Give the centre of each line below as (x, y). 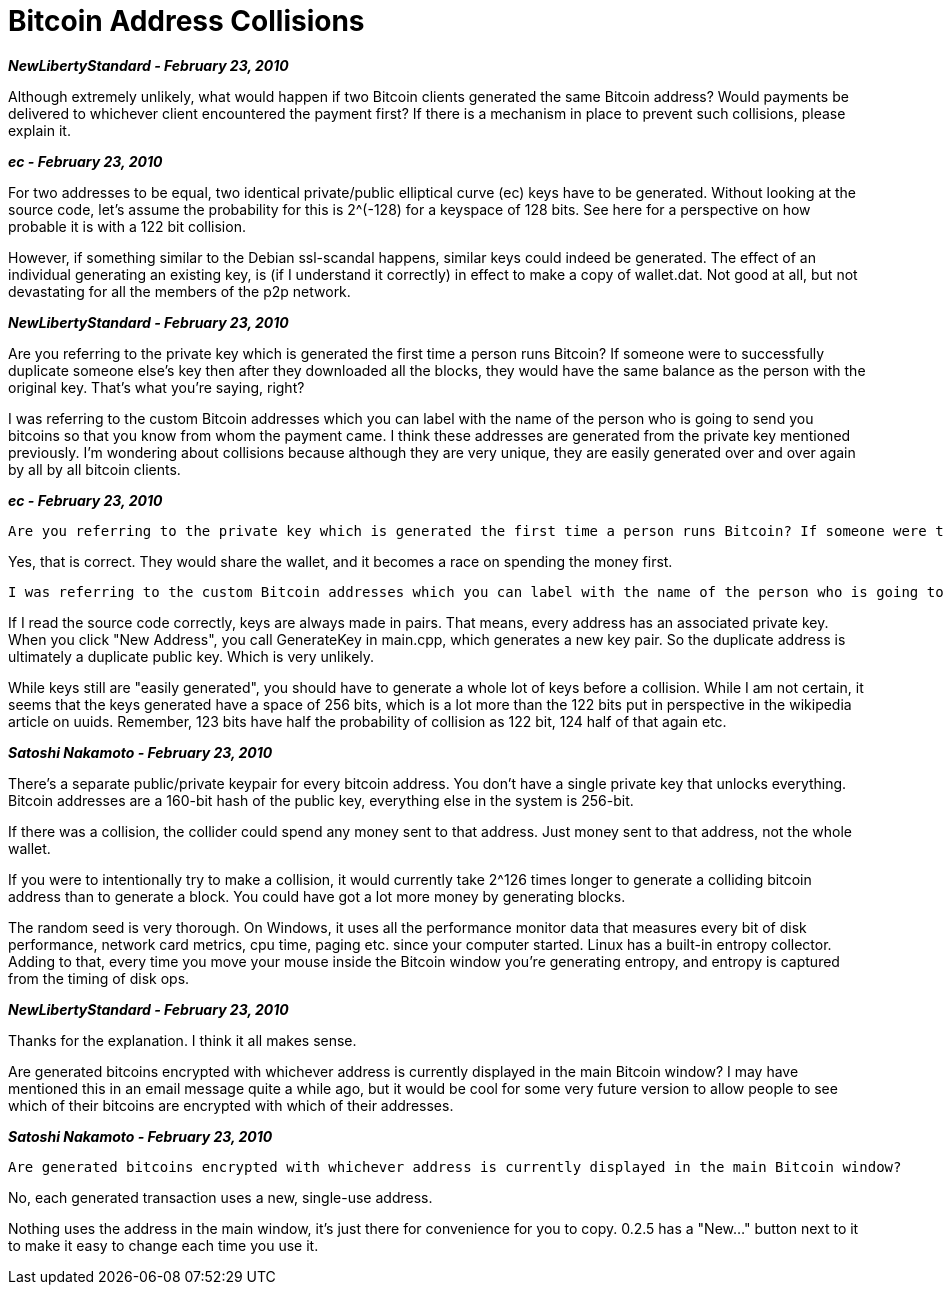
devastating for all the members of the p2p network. (179, 291)
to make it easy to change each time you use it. (163, 1245)
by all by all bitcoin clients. (94, 469)
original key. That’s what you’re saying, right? (156, 387)
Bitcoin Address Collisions (186, 21)
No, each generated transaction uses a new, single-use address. (220, 1197)
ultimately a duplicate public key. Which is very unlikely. (191, 656)
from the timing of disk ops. (99, 978)
